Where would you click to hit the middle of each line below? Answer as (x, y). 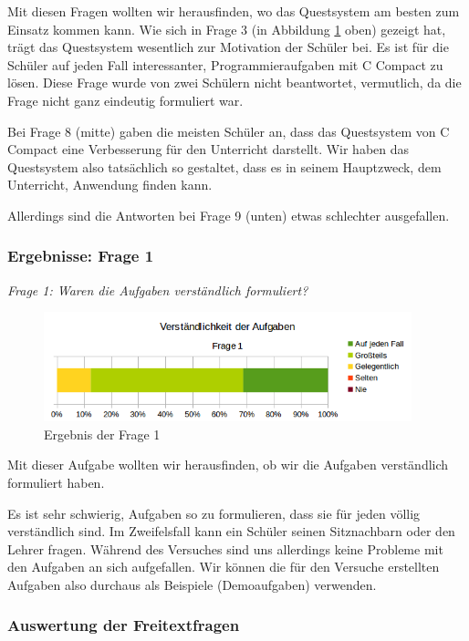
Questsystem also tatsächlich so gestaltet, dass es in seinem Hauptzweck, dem (224, 166)
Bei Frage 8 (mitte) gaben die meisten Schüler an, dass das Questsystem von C (229, 131)
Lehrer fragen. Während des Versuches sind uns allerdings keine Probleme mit (225, 548)
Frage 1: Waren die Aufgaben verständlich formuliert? (158, 289)
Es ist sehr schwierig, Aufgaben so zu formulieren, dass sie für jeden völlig (214, 513)
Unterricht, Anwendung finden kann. (110, 185)
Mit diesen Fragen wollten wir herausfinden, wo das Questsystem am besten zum (234, 11)
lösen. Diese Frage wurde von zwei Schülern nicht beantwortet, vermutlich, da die (234, 83)
